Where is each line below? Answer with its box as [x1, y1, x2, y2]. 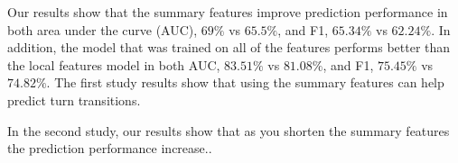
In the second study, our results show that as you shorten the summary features [7, 121, 450, 140]
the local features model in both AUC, [7, 55, 220, 74]
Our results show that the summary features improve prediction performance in [7, 3, 448, 21]
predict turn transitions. [7, 90, 141, 109]
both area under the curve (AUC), [7, 20, 198, 39]
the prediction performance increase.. [7, 139, 212, 158]
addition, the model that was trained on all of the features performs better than [7, 38, 451, 57]
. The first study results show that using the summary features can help [46, 73, 444, 92]
